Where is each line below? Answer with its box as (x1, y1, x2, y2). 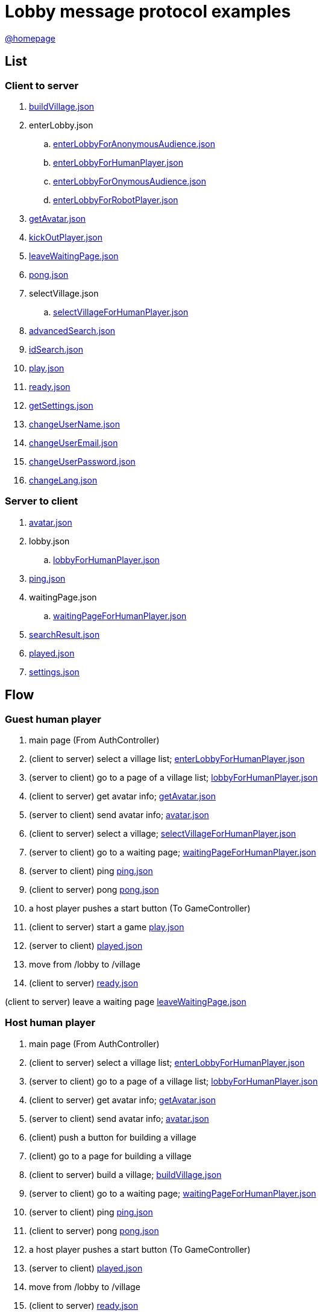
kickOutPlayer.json (29, 231, 102, 242)
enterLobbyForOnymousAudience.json (53, 175, 206, 186)
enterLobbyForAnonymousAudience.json (53, 138, 216, 149)
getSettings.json (29, 400, 93, 411)
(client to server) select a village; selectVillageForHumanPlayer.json (29, 828, 296, 839)
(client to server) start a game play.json (29, 921, 184, 932)
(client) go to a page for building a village (29, 1150, 192, 1161)
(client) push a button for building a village (29, 1132, 196, 1142)
